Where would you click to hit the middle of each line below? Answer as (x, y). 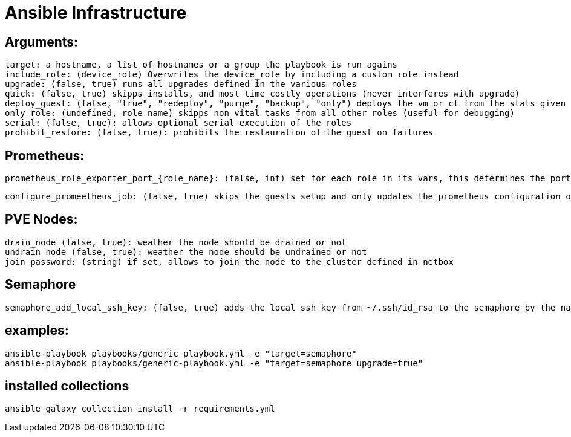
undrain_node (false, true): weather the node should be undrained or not (186, 252)
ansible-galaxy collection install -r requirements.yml (140, 409)
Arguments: (42, 42)
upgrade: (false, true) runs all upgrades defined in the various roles (181, 84)
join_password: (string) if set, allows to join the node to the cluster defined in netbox (229, 261)
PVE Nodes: (41, 219)
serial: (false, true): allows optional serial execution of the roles (178, 123)
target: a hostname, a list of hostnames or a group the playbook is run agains (201, 65)
